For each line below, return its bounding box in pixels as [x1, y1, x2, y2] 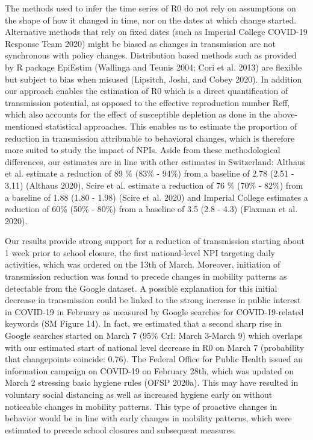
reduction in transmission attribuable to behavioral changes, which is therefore [5, 131, 295, 144]
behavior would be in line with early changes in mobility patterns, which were [5, 412, 292, 424]
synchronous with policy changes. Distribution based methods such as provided [5, 49, 297, 61]
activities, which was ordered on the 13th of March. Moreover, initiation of [5, 258, 280, 271]
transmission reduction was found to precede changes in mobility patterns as [5, 270, 287, 283]
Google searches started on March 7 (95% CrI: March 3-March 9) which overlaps [5, 329, 303, 342]
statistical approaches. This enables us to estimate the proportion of [46, 119, 297, 132]
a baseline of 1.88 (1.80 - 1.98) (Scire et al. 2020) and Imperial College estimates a [5, 190, 308, 203]
